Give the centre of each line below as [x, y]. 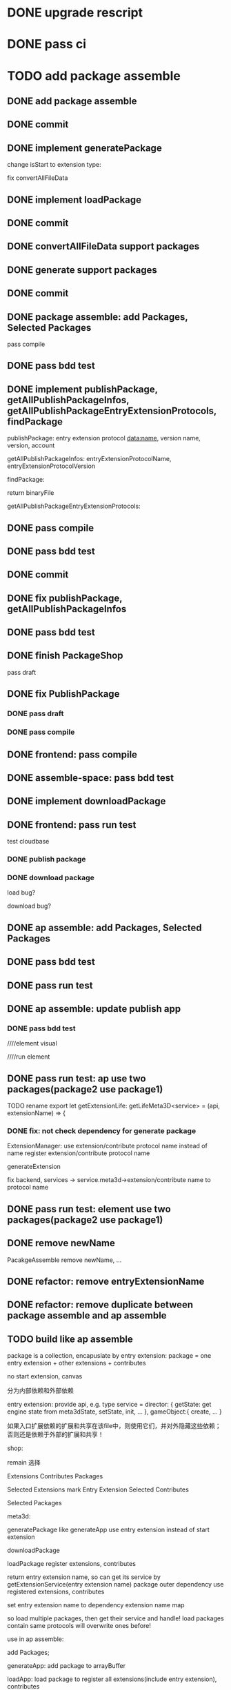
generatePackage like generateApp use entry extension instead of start [109, 1530]
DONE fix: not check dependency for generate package [102, 1130]
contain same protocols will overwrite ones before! [79, 1626]
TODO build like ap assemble [70, 1339]
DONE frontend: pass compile [72, 754]
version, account [31, 445]
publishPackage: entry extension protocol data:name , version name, [104, 438]
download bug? [29, 906]
